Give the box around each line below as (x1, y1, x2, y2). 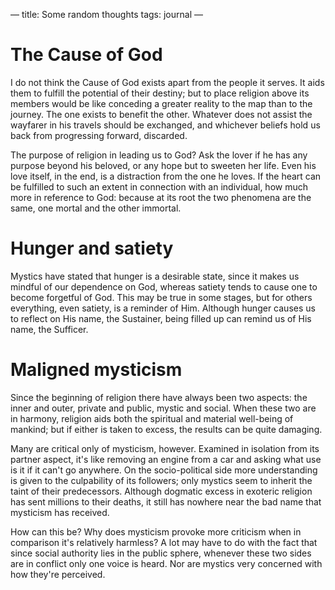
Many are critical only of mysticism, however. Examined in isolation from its (10, 442, 320, 454)
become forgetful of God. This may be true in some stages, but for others (10, 291, 313, 303)
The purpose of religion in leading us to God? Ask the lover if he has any (10, 149, 308, 161)
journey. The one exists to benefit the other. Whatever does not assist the (10, 108, 313, 120)
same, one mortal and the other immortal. (10, 202, 182, 214)
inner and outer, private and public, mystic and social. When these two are (10, 402, 317, 414)
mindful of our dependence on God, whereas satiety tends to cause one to (10, 280, 318, 293)
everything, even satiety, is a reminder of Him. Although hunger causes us (10, 302, 316, 314)
